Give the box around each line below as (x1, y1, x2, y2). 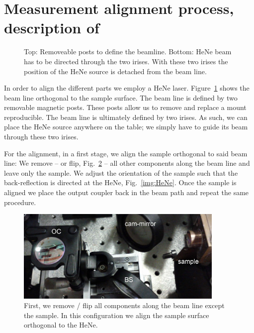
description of (4, 17, 99, 38)
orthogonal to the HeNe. (24, 320, 98, 330)
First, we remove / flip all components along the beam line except (24, 300, 225, 311)
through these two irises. (4, 131, 79, 142)
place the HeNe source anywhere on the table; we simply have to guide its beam (4, 121, 248, 132)
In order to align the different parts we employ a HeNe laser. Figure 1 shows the (4, 83, 250, 93)
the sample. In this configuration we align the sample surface (24, 310, 209, 320)
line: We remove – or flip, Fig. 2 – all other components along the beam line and (4, 158, 250, 168)
